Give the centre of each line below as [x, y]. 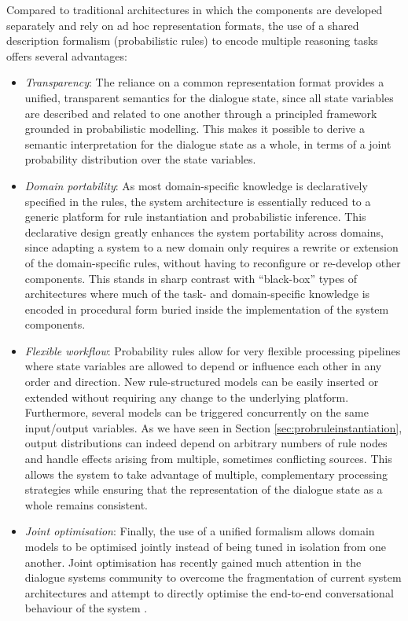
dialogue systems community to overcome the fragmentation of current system [213, 577]
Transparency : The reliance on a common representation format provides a [204, 82]
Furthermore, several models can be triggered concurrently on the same [197, 412]
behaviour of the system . [86, 608]
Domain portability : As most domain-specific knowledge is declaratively [196, 185]
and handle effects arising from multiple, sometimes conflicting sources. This [208, 459]
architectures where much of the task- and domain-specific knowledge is [197, 294]
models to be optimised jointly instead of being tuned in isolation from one [206, 546]
